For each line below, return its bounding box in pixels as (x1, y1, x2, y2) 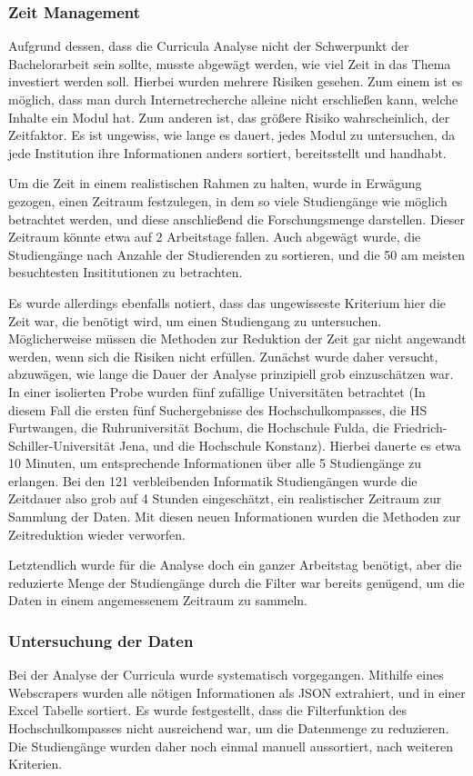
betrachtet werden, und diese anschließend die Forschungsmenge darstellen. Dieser (8, 209, 465, 228)
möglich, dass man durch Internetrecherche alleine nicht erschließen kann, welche (8, 90, 458, 108)
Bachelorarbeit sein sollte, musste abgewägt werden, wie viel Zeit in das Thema (8, 54, 451, 73)
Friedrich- (393, 418, 448, 437)
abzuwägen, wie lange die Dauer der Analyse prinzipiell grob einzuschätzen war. (8, 364, 454, 383)
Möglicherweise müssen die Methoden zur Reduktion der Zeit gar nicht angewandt (8, 329, 467, 348)
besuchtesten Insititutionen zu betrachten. (8, 263, 243, 282)
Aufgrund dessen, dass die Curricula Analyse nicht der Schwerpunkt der (8, 36, 409, 55)
